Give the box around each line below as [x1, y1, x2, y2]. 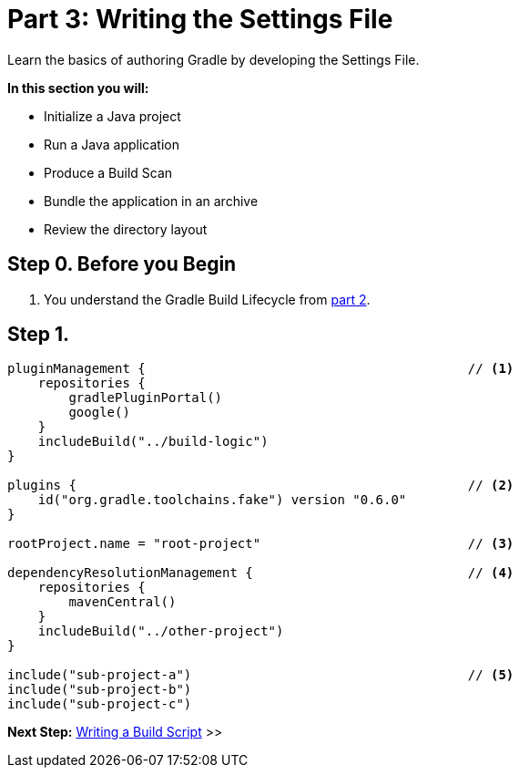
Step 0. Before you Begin [7, 253, 237, 276]
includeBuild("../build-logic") [37, 434, 269, 449]
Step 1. [7, 323, 70, 346]
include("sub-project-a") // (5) [7, 667, 514, 683]
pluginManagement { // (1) [7, 361, 514, 377]
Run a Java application [44, 136, 179, 152]
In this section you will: [7, 79, 149, 96]
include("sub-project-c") [7, 697, 192, 712]
